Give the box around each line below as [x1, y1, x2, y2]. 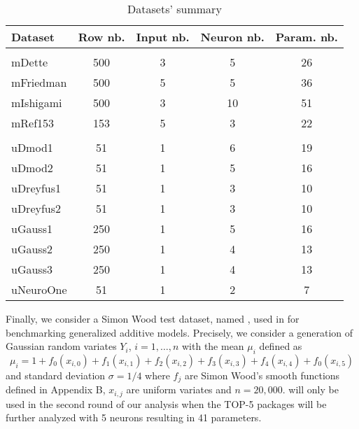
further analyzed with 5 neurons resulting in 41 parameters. [6, 410, 262, 425]
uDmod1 [11, 139, 53, 155]
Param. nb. [275, 29, 338, 45]
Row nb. [78, 29, 125, 45]
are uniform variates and [126, 382, 232, 397]
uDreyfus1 [11, 180, 62, 196]
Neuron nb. [200, 29, 265, 45]
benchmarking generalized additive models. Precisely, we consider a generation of [6, 325, 353, 339]
